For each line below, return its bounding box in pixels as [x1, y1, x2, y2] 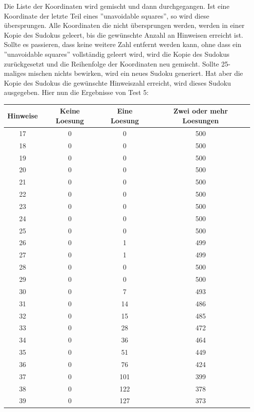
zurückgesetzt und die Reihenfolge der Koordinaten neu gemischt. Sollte [4, 58, 219, 69]
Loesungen [182, 115, 219, 126]
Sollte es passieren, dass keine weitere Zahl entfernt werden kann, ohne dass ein [4, 39, 241, 49]
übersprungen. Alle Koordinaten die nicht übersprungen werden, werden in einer [4, 20, 245, 30]
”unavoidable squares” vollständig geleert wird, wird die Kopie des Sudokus [4, 48, 230, 59]
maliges [4, 68, 26, 78]
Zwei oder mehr [173, 106, 228, 116]
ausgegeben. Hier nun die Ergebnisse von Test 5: [4, 87, 149, 97]
